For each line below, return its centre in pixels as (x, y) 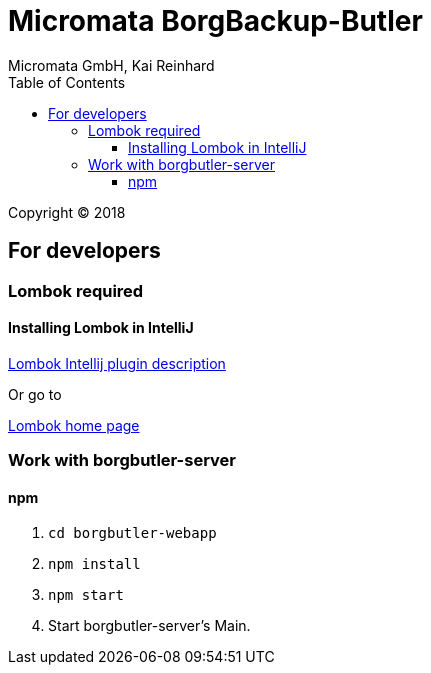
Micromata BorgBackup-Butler (215, 21)
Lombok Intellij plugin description (117, 363)
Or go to (35, 394)
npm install (94, 564)
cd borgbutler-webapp (132, 533)
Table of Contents (67, 82)
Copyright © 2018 (67, 212)
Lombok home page (74, 425)
